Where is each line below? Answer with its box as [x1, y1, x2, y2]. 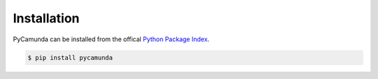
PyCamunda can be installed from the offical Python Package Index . [13, 35, 210, 43]
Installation [13, 10, 80, 26]
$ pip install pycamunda [27, 53, 113, 62]
